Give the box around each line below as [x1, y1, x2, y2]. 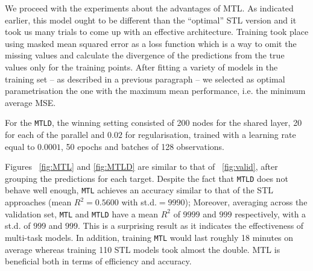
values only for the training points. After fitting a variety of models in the [5, 60, 278, 73]
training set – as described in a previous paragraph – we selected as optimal [5, 72, 285, 85]
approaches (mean [5, 196, 72, 208]
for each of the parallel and [5, 128, 105, 140]
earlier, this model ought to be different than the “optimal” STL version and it [5, 13, 297, 26]
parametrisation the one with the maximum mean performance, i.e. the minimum [5, 84, 306, 97]
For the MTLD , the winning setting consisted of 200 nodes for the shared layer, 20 [5, 116, 302, 129]
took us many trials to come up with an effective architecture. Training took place [5, 25, 309, 38]
